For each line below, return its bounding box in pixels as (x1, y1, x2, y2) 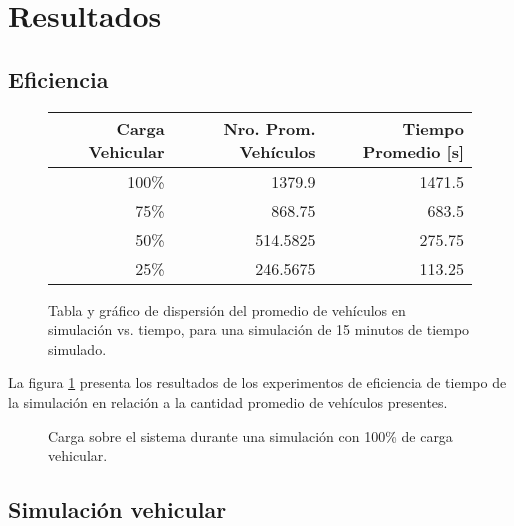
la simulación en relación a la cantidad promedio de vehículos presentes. (8, 391, 448, 412)
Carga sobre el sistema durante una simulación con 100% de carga (48, 425, 453, 446)
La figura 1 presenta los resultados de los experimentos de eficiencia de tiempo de (8, 372, 507, 393)
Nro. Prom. (223, 116, 316, 140)
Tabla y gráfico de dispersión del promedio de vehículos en (48, 299, 406, 320)
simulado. (48, 338, 107, 359)
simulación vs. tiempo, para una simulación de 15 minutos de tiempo (48, 319, 470, 340)
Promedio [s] (362, 139, 464, 163)
